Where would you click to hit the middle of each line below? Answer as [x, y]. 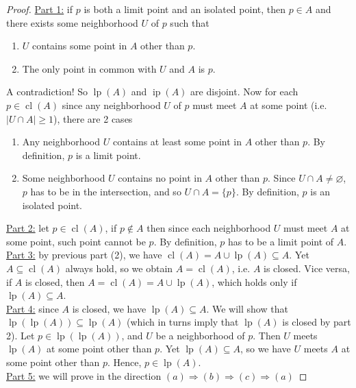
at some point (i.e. [289, 105]
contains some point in [80, 46]
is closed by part [317, 322]
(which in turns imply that [183, 322]
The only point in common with [89, 68]
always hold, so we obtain [119, 268]
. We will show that [247, 308]
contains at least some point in [177, 142]
